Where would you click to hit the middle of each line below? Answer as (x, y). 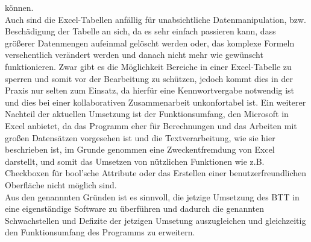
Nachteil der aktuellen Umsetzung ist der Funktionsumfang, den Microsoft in (147, 114)
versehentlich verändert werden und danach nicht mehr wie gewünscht (134, 55)
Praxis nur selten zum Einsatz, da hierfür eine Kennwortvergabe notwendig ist (150, 90)
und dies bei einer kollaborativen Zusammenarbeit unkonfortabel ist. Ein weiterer (155, 102)
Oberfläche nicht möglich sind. (61, 184)
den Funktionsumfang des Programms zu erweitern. (100, 232)
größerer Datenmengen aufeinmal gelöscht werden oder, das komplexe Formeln (150, 43)
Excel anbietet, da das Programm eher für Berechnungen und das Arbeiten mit (151, 125)
